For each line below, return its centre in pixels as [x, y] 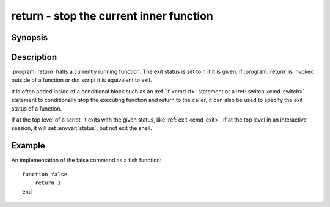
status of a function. [37, 108]
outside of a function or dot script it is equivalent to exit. [82, 80]
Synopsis [30, 38]
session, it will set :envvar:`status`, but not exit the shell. [82, 128]
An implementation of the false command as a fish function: [86, 160]
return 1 [48, 183]
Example [28, 146]
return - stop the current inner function [112, 16]
